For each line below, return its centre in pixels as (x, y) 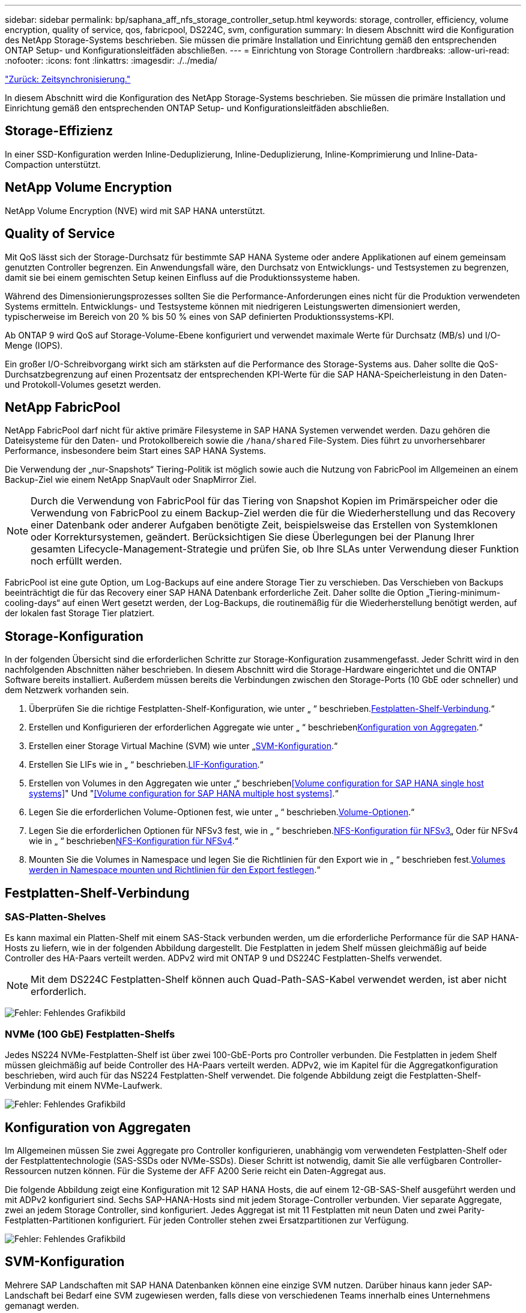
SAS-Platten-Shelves (56, 917)
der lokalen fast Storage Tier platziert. (80, 613)
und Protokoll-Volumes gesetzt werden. (83, 384)
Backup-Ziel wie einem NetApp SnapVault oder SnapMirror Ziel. (131, 480)
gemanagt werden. (42, 1305)
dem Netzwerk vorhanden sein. (67, 690)
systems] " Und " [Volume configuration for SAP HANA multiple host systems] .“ (184, 794)
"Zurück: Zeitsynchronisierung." (68, 79)
